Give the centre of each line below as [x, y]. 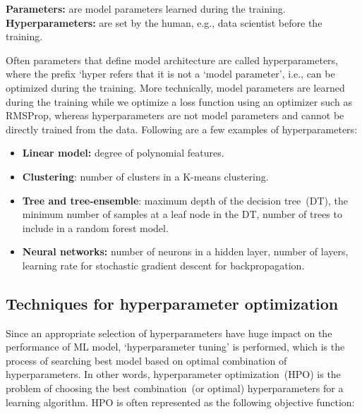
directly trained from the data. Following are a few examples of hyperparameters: [182, 129]
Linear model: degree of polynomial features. [123, 153]
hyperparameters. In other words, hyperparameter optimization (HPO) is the [173, 374]
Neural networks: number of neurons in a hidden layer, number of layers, [185, 251]
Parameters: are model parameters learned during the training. [146, 8]
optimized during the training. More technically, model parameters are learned [175, 87]
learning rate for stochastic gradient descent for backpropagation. [163, 265]
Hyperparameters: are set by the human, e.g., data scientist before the [164, 22]
